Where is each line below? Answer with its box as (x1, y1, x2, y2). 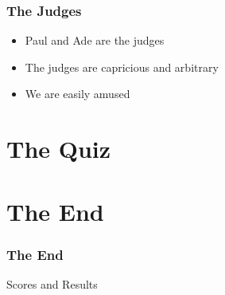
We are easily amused (25, 85, 130, 102)
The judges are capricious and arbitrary (25, 58, 219, 75)
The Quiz (6, 132, 111, 165)
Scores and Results (6, 275, 98, 292)
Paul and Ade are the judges (25, 32, 165, 49)
